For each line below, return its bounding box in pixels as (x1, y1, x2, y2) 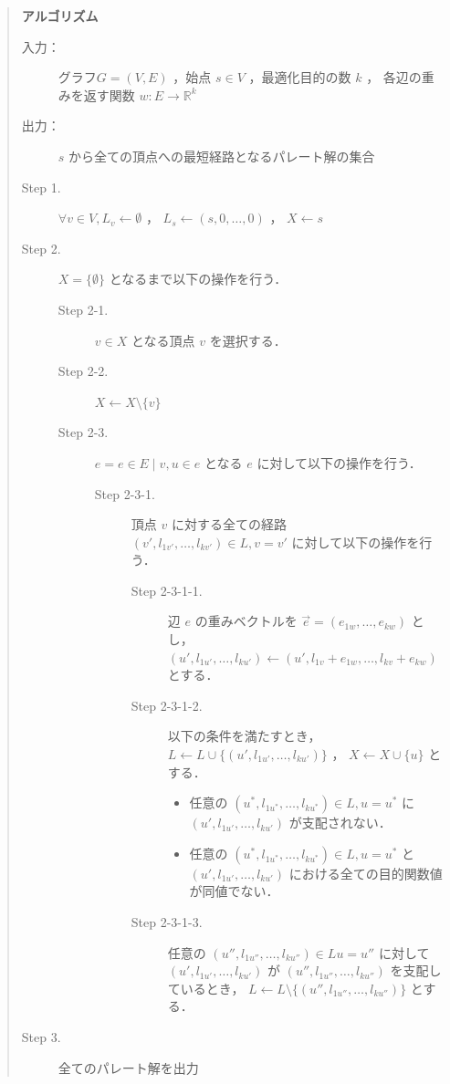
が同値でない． (189, 881, 279, 901)
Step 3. (21, 1027, 61, 1046)
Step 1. (21, 177, 61, 196)
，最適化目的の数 (248, 68, 351, 87)
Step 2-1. (58, 299, 109, 318)
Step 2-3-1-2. (131, 695, 203, 714)
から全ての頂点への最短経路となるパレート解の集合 (68, 146, 375, 165)
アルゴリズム (21, 6, 99, 25)
